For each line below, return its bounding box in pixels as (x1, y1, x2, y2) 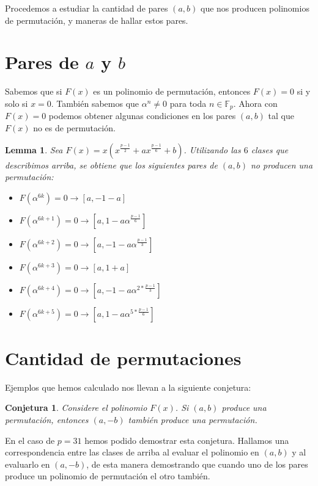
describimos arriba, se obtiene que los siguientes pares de (5, 158, 218, 171)
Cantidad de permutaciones (5, 345, 242, 370)
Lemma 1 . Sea (5, 143, 63, 156)
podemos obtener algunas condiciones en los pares (48, 109, 236, 122)
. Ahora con (233, 96, 278, 109)
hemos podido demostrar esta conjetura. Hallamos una (84, 433, 289, 446)
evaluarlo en (5, 457, 50, 470)
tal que (268, 109, 295, 122)
